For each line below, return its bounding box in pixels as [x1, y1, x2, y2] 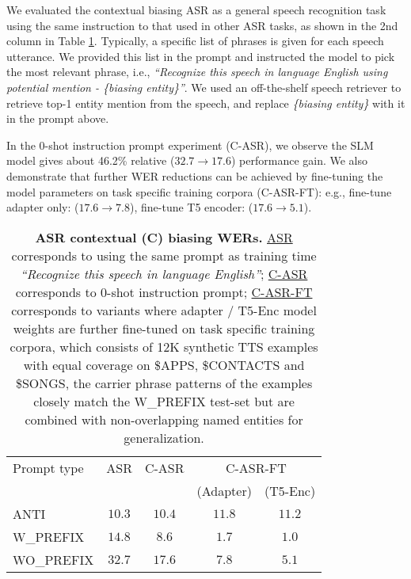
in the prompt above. [6, 110, 109, 127]
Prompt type [13, 458, 84, 477]
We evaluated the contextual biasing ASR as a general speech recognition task [6, 2, 386, 17]
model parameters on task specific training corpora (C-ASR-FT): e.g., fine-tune [6, 183, 392, 200]
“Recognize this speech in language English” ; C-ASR [20, 264, 308, 283]
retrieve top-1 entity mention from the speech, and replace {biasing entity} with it [6, 94, 405, 111]
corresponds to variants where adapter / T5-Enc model [11, 300, 317, 319]
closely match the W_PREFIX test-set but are [33, 391, 295, 410]
